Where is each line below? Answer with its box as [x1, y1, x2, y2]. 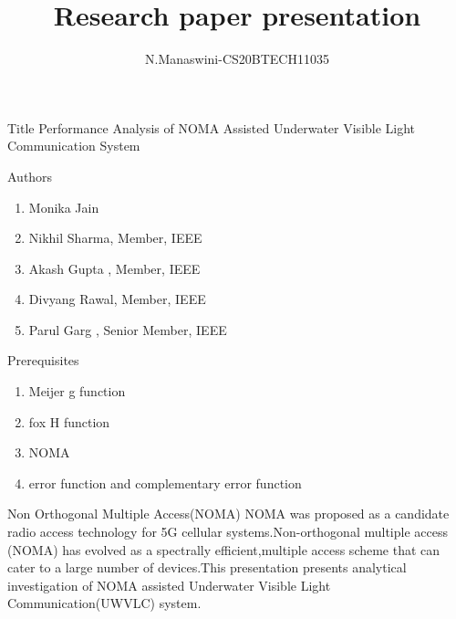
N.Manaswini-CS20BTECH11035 [145, 49, 329, 68]
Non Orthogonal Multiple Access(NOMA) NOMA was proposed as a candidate [7, 504, 450, 523]
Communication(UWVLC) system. [7, 593, 202, 613]
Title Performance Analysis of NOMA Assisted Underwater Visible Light [7, 118, 416, 137]
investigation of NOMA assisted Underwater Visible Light [7, 575, 331, 594]
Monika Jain [28, 197, 99, 216]
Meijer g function [28, 382, 126, 401]
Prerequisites [7, 351, 79, 370]
